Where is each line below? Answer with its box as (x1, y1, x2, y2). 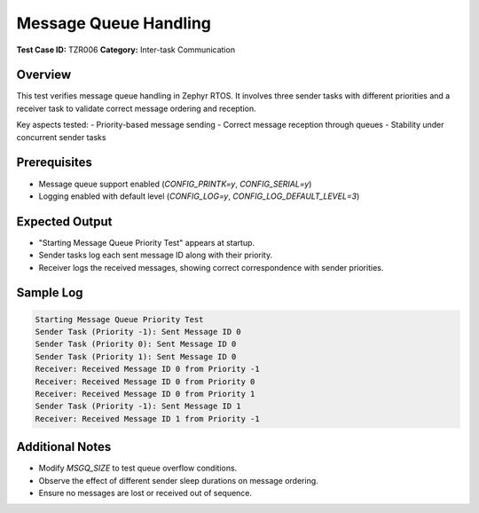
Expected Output (16, 214, 113, 229)
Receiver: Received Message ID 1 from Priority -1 (35, 414, 261, 423)
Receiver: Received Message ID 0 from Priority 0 (35, 376, 255, 386)
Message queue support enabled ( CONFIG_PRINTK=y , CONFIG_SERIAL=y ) (38, 178, 312, 189)
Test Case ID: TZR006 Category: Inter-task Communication (16, 44, 235, 55)
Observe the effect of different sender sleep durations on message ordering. (38, 475, 318, 485)
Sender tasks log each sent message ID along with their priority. (38, 249, 273, 261)
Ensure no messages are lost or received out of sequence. (38, 488, 253, 499)
